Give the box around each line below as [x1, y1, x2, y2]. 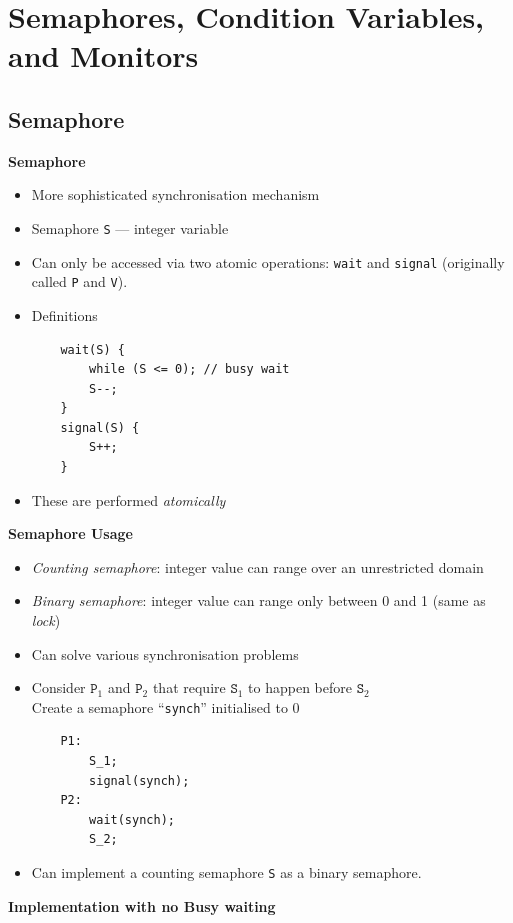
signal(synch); [89, 773, 190, 788]
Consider [31, 677, 86, 698]
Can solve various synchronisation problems [31, 643, 299, 664]
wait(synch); [89, 812, 175, 827]
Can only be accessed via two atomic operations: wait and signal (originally [31, 251, 505, 272]
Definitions [31, 304, 98, 325]
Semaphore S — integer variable [31, 217, 229, 238]
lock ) [31, 610, 61, 631]
